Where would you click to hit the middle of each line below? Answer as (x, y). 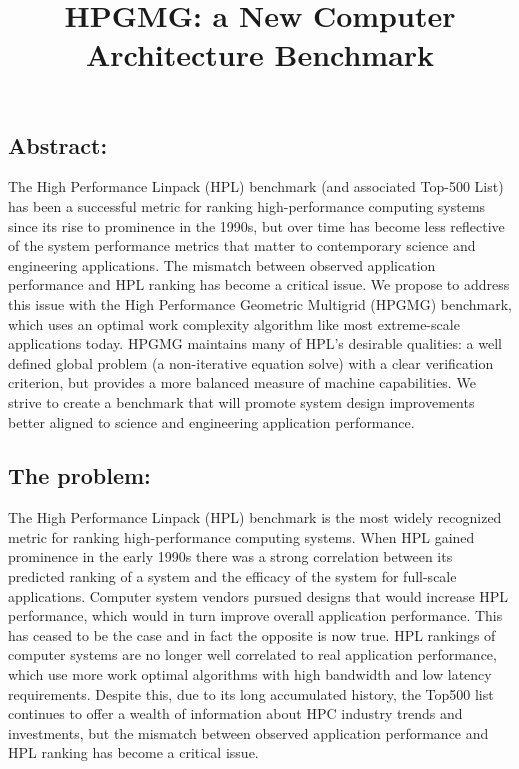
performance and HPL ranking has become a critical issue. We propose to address (259, 284)
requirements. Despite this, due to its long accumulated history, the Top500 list (251, 693)
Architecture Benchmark (260, 54)
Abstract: (58, 144)
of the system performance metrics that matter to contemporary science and (242, 245)
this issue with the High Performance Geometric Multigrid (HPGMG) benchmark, (260, 303)
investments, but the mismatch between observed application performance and (248, 732)
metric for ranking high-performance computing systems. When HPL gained (241, 536)
